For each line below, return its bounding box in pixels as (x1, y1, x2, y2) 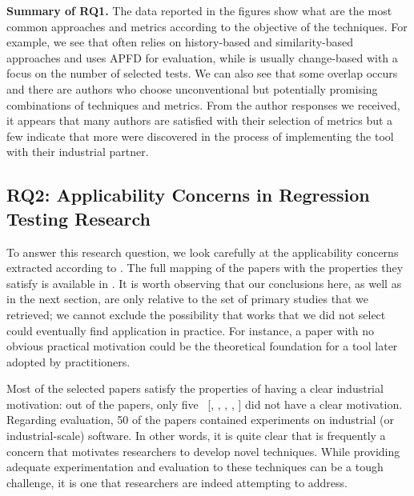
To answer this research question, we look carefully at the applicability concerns (6, 243, 399, 260)
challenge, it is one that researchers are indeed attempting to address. (6, 474, 348, 490)
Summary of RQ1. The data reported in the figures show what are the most (6, 2, 392, 18)
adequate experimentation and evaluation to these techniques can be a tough (6, 458, 384, 475)
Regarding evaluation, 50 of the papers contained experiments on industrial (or (6, 411, 395, 428)
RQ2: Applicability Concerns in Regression (6, 182, 370, 207)
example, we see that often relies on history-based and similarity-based (6, 34, 353, 50)
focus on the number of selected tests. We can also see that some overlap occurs (6, 65, 398, 82)
